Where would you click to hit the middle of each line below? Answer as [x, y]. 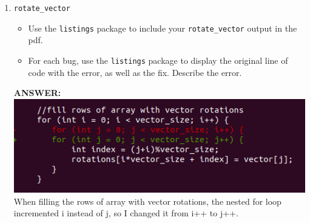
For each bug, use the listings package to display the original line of [158, 60]
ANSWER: [37, 93]
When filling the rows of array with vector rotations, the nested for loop [147, 201]
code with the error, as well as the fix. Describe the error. [135, 72]
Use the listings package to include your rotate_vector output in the [163, 28]
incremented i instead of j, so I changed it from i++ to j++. [126, 213]
